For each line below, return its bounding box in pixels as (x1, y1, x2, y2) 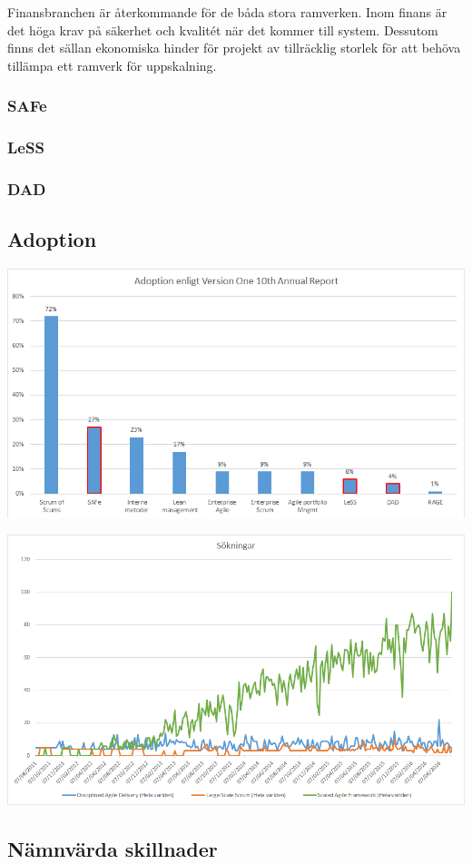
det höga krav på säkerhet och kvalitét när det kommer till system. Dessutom (7, 20, 438, 39)
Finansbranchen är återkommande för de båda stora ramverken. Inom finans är (7, 3, 447, 21)
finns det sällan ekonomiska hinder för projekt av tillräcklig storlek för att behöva (7, 38, 461, 57)
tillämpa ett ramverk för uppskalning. (7, 55, 217, 74)
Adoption (7, 225, 97, 253)
